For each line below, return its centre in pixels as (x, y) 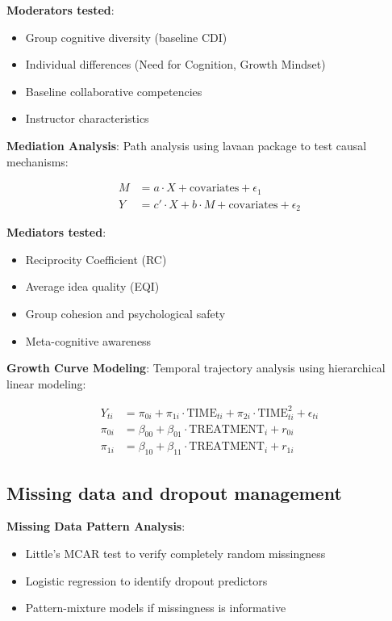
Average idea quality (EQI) (92, 286)
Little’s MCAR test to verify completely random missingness (175, 553)
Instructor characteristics (87, 118)
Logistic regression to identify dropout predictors (146, 580)
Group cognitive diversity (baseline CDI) (126, 37)
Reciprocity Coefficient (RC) (96, 259)
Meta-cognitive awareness (88, 340)
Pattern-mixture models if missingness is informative (156, 608)
